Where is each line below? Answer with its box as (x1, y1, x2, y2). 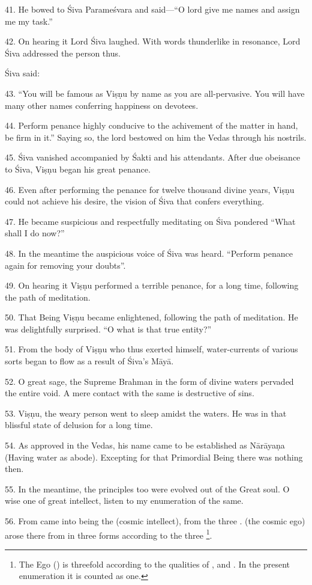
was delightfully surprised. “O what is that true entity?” (5, 322, 212, 335)
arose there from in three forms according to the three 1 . (5, 527, 212, 541)
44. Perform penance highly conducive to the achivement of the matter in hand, (5, 119, 298, 132)
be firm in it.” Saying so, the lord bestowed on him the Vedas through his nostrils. (5, 130, 307, 143)
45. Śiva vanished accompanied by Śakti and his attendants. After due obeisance (5, 151, 301, 164)
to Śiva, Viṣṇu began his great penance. (5, 162, 151, 175)
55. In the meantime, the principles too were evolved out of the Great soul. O (5, 482, 290, 495)
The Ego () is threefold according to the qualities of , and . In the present (19, 557, 290, 570)
